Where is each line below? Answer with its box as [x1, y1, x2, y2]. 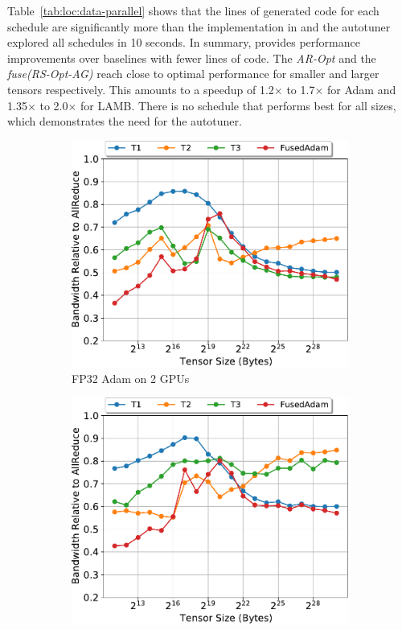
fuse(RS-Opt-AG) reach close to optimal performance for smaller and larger [7, 65, 379, 82]
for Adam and [327, 80, 396, 97]
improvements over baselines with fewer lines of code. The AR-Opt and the [7, 49, 376, 66]
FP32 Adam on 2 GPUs [72, 369, 190, 386]
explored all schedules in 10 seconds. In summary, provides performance [7, 34, 360, 51]
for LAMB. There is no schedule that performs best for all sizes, [80, 97, 396, 113]
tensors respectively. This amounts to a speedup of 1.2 [7, 80, 274, 97]
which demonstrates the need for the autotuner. [7, 113, 242, 130]
